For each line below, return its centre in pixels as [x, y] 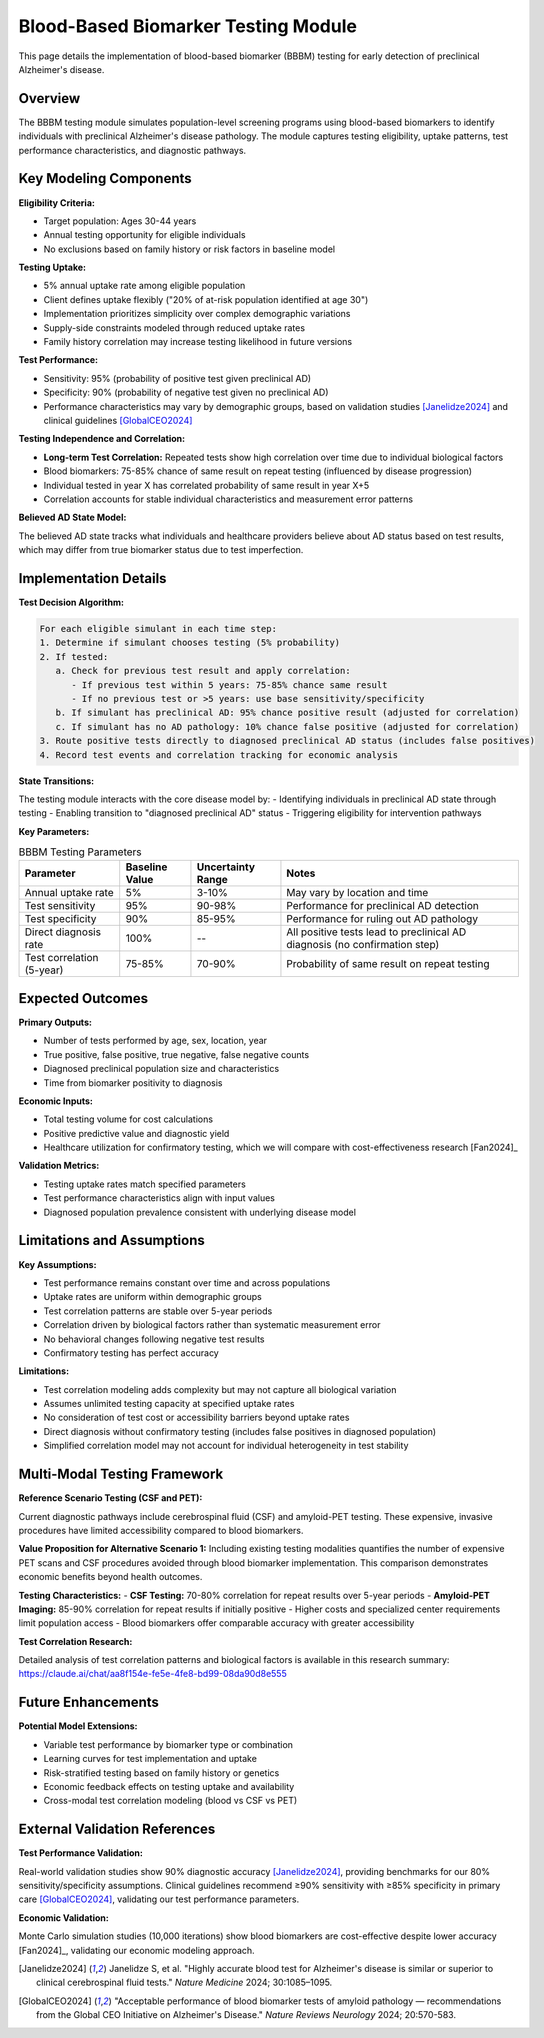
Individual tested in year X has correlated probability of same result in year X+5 [206, 485]
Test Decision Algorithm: [71, 602]
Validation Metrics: [59, 1166]
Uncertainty [225, 867]
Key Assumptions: [57, 1264]
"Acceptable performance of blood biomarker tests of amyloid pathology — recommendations [307, 2001]
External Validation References [117, 1829]
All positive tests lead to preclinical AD [376, 932]
